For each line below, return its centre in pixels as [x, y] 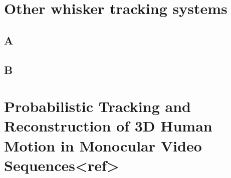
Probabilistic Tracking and [97, 106]
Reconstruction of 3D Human [108, 126]
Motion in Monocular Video [103, 145]
